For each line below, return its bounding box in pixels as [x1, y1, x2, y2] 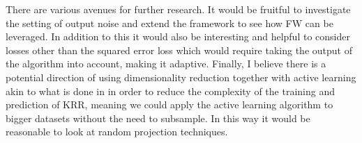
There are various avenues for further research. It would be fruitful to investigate [6, 2, 351, 16]
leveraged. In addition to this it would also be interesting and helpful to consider [6, 29, 350, 44]
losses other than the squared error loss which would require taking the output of [6, 42, 352, 57]
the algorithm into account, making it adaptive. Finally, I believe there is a [6, 56, 326, 71]
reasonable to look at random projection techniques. [6, 124, 228, 139]
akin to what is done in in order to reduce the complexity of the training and [6, 83, 335, 98]
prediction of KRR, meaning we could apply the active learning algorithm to [6, 97, 333, 112]
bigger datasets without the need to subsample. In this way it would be [6, 110, 310, 125]
